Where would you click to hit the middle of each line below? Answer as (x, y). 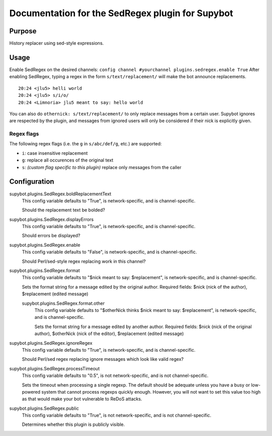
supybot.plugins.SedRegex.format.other (63, 303)
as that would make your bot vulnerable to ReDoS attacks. (82, 399)
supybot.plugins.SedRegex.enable (45, 245)
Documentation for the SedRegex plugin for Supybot (121, 13)
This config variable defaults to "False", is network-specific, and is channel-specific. (110, 252)
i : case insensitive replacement (55, 153)
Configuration (32, 182)
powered (31, 392)
